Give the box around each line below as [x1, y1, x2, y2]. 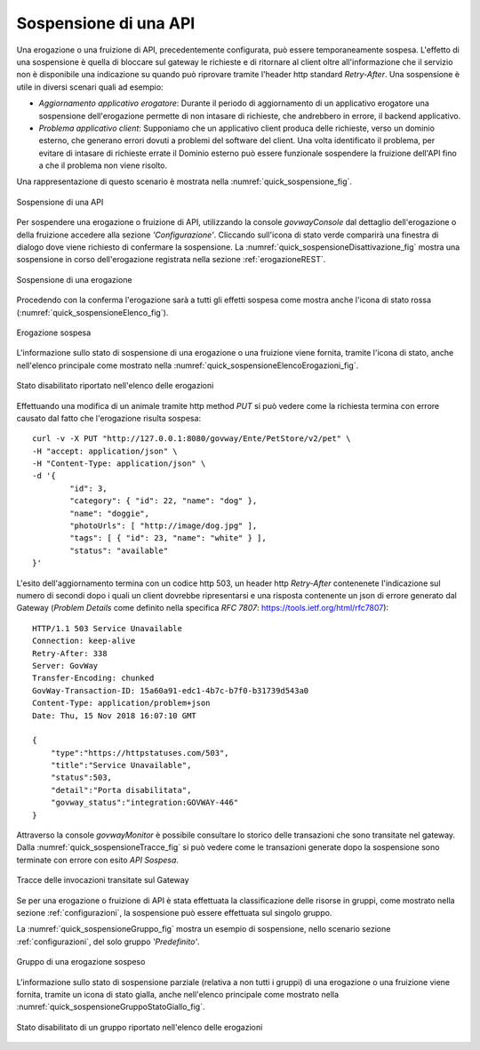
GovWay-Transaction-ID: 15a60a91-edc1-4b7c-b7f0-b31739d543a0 [32, 685, 309, 695]
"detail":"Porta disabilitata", [50, 785, 192, 795]
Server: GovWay [32, 661, 99, 670]
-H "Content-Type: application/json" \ [32, 459, 206, 469]
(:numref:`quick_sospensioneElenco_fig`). [16, 307, 169, 317]
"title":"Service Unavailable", [50, 760, 192, 771]
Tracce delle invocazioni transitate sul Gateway [16, 875, 190, 886]
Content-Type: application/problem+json [32, 698, 211, 709]
